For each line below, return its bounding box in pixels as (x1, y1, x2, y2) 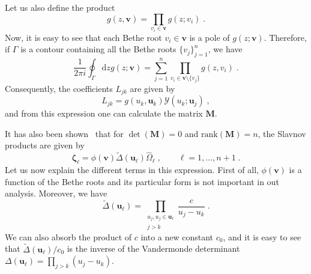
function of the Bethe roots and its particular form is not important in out (5, 175, 279, 187)
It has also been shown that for (5, 127, 124, 139)
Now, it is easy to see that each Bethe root (5, 31, 162, 43)
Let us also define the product (5, 1, 115, 13)
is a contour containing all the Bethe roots (20, 43, 177, 55)
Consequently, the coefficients (5, 82, 113, 94)
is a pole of (189, 31, 230, 43)
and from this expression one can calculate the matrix (5, 107, 203, 120)
